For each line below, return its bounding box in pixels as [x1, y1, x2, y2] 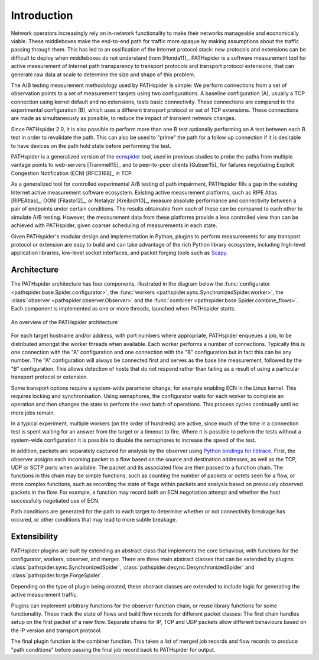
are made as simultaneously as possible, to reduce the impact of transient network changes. [11, 115, 236, 122]
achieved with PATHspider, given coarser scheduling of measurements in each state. [11, 222, 218, 229]
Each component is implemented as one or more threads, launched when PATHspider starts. [11, 305, 236, 312]
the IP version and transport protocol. [11, 627, 102, 634]
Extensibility [11, 532, 58, 542]
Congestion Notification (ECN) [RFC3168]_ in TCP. [11, 169, 133, 177]
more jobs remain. [11, 409, 56, 416]
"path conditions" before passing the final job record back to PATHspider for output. [11, 646, 216, 653]
